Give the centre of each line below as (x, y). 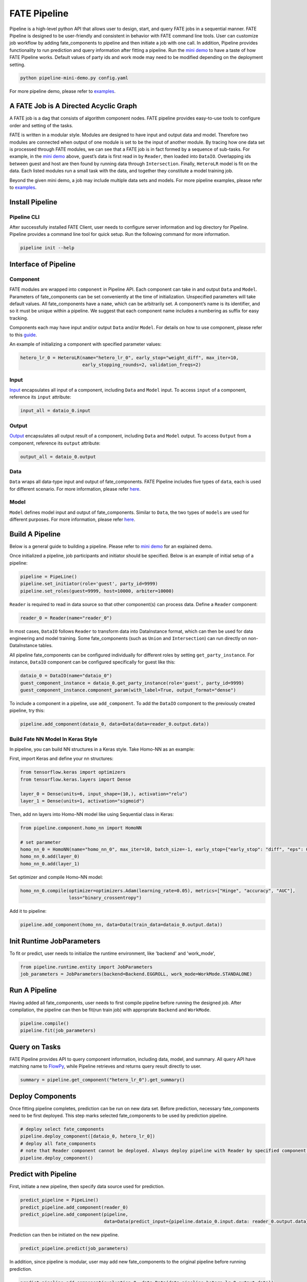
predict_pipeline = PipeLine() (60, 1200)
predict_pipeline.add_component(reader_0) (74, 1207)
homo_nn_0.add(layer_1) (50, 864)
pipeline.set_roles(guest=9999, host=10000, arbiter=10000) (97, 591)
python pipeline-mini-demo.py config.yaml (74, 78)
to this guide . (23, 335)
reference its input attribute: (40, 397)
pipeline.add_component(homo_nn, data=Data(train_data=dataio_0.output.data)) (121, 925)
